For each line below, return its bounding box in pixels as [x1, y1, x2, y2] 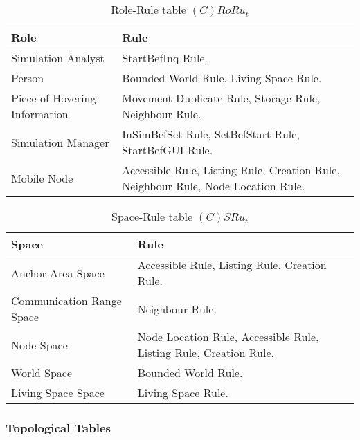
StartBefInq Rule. [122, 50, 208, 66]
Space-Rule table [111, 208, 193, 224]
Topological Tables [6, 419, 111, 436]
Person [11, 70, 44, 86]
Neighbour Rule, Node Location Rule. [122, 178, 305, 194]
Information [11, 106, 69, 122]
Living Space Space [11, 385, 105, 401]
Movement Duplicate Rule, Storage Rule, [122, 90, 321, 106]
